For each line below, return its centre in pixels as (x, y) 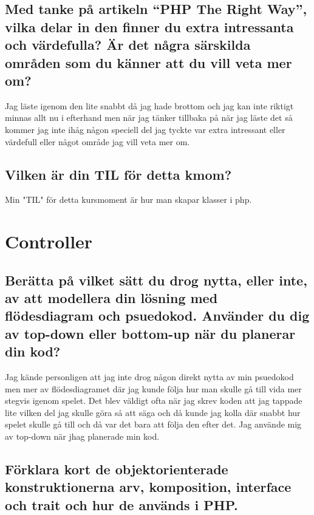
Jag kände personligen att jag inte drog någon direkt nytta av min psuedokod (149, 377)
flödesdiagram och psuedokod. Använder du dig (157, 315)
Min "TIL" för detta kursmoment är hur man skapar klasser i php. (128, 200)
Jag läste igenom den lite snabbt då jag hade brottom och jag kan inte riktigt (149, 105)
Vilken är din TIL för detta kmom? (118, 174)
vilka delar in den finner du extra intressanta (149, 26)
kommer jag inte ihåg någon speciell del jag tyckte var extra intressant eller (145, 129)
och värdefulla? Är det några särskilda (128, 45)
